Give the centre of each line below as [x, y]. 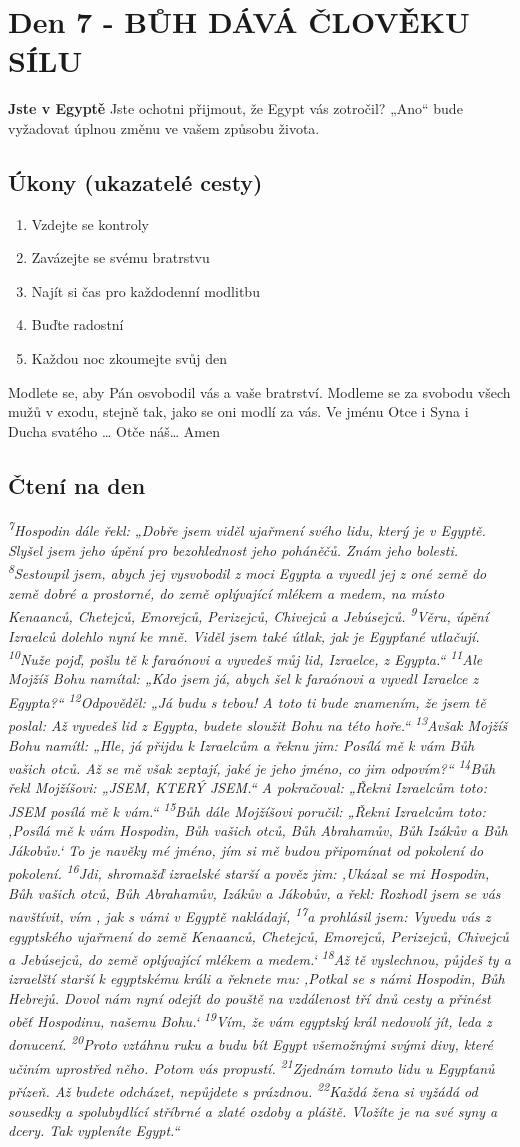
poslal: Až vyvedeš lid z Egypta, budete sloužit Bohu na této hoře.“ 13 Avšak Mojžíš [258, 723]
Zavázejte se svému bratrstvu [120, 257]
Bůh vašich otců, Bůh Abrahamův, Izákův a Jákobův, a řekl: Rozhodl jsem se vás [254, 892]
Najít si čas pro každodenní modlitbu [145, 290]
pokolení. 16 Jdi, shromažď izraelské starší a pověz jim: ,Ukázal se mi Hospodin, [249, 872]
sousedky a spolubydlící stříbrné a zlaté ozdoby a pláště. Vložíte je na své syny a [253, 1110]
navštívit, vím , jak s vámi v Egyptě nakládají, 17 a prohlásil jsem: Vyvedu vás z [249, 914]
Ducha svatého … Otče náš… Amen [114, 430]
